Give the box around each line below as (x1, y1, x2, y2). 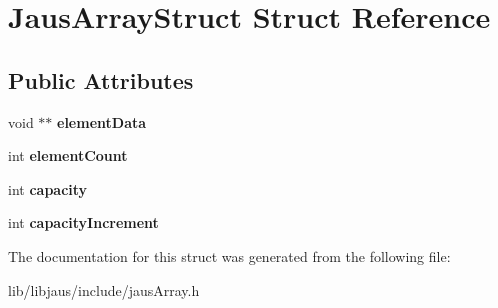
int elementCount (8, 145, 128, 166)
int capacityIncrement (8, 212, 159, 233)
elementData (57, 111, 147, 132)
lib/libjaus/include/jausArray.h (8, 279, 200, 300)
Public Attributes (8, 64, 194, 95)
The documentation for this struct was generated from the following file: (8, 245, 451, 266)
